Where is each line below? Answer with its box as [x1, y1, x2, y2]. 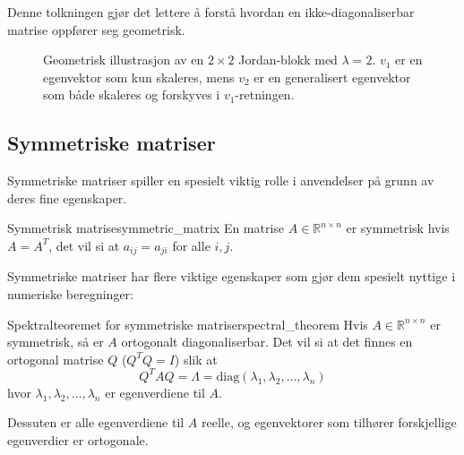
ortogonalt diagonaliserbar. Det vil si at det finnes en [121, 332, 413, 351]
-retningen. [235, 85, 295, 104]
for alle [172, 236, 211, 254]
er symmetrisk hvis [346, 219, 450, 237]
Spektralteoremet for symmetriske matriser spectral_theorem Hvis [7, 314, 368, 333]
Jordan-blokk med [238, 50, 338, 69]
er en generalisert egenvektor [253, 67, 411, 86]
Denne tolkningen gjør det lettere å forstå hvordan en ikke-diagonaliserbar [7, 3, 415, 21]
